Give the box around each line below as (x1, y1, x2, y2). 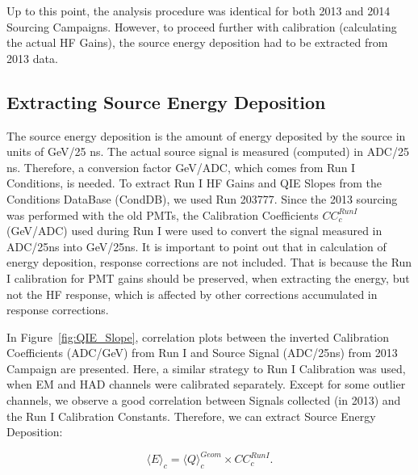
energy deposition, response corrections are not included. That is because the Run (6, 254, 412, 271)
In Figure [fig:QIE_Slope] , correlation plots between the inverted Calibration (6, 328, 390, 345)
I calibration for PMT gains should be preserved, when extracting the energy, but (6, 269, 410, 286)
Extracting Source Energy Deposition (6, 89, 326, 114)
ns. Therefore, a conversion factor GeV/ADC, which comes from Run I (6, 158, 356, 175)
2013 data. (6, 49, 58, 66)
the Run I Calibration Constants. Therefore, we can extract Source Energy (6, 407, 376, 424)
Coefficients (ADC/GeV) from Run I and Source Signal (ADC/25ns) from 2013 (6, 344, 398, 361)
